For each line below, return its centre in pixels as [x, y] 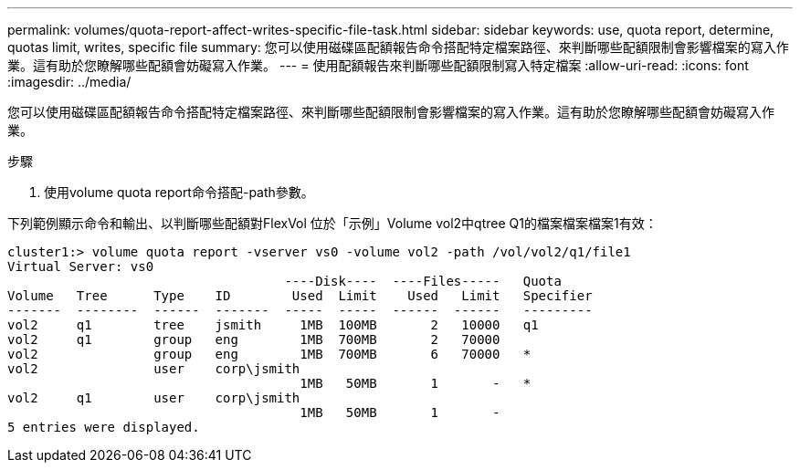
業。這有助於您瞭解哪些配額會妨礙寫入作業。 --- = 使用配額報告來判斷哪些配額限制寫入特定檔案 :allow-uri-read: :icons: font [378, 65]
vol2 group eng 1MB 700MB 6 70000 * [269, 354]
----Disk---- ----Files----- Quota [423, 281]
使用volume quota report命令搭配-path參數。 [179, 192]
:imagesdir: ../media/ [69, 82]
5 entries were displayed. [104, 427]
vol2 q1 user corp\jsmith [154, 398]
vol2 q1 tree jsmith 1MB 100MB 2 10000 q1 [273, 325]
